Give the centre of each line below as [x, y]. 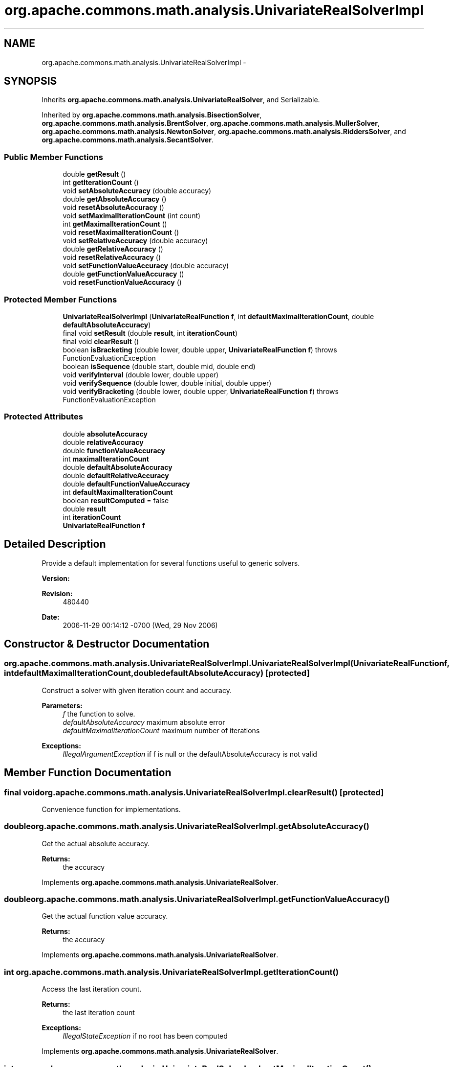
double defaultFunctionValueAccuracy [126, 484]
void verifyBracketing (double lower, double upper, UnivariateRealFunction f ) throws [201, 391]
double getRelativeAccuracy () [113, 249]
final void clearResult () [101, 341]
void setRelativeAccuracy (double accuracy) [135, 241]
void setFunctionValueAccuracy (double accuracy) [146, 266]
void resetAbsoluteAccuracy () [113, 208]
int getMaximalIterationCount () [115, 224]
